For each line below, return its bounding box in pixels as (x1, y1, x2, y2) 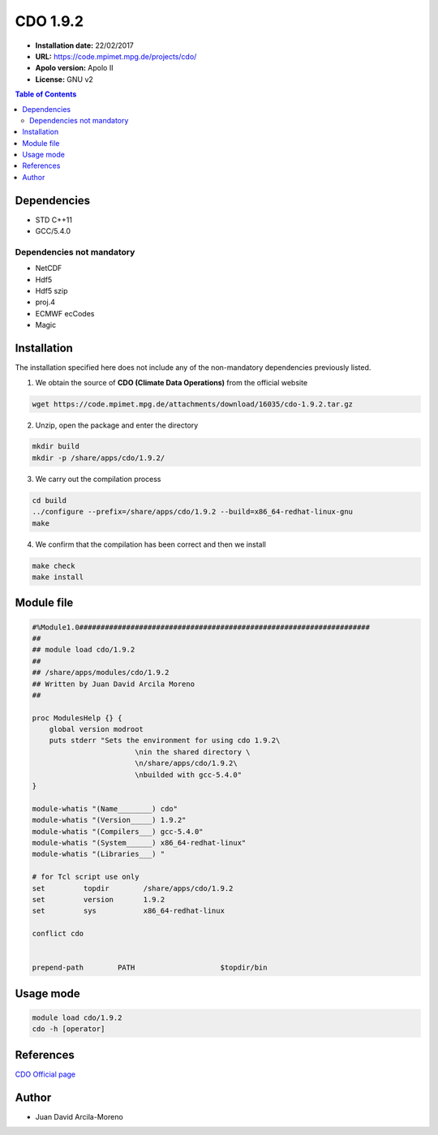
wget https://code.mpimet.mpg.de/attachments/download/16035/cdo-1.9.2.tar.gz (32, 399, 353, 409)
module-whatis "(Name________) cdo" (32, 804, 178, 813)
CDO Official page (15, 1069, 76, 1079)
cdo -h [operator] (32, 1025, 105, 1034)
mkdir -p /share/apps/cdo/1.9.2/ (32, 453, 165, 462)
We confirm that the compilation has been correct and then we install (35, 540, 267, 549)
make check (32, 561, 75, 570)
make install (32, 572, 84, 582)
